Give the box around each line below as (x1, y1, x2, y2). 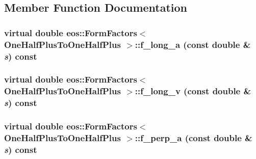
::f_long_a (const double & (135, 38, 251, 50)
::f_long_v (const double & (135, 85, 251, 97)
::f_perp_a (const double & (135, 131, 252, 144)
